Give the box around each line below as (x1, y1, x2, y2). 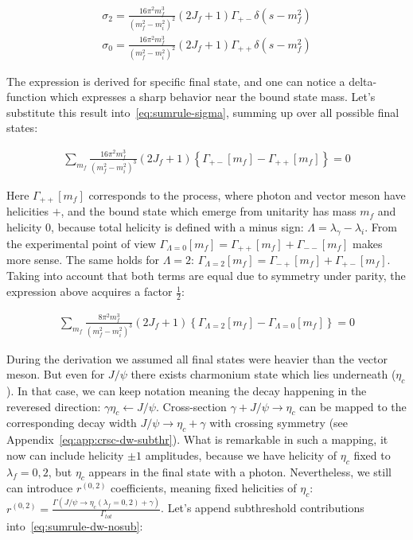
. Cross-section (155, 398, 227, 414)
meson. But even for (6, 366, 105, 383)
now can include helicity (6, 446, 124, 463)
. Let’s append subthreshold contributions (161, 499, 364, 516)
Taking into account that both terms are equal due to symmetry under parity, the (6, 267, 406, 284)
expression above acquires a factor (6, 283, 173, 300)
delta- (349, 72, 377, 89)
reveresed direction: (6, 398, 101, 414)
